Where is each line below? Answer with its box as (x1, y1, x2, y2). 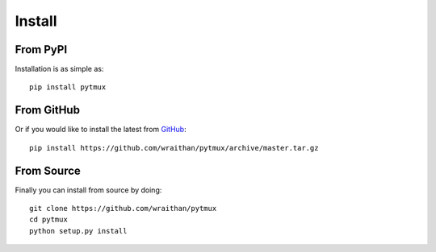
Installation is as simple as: (15, 64, 104, 74)
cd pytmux (29, 215, 68, 225)
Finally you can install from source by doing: (15, 185, 162, 195)
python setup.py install (29, 226, 128, 235)
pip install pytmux (29, 83, 107, 92)
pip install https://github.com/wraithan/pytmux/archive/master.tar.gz (29, 143, 319, 152)
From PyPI (15, 43, 68, 56)
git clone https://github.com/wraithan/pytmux (29, 204, 217, 213)
